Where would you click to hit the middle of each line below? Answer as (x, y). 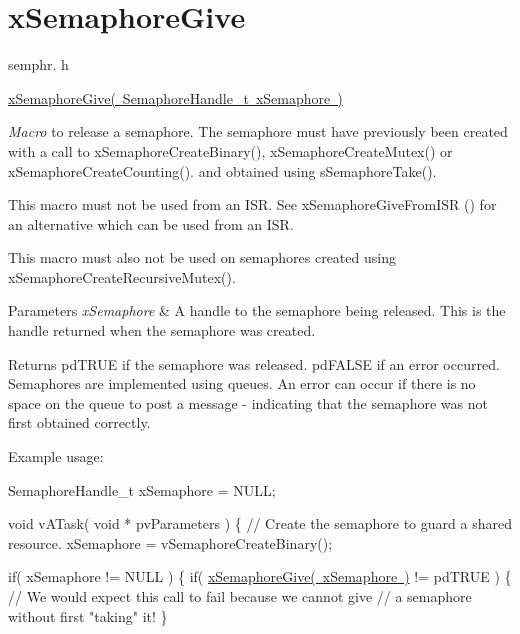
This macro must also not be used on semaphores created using (202, 257)
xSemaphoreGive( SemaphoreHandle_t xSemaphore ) (175, 97)
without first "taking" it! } (88, 615)
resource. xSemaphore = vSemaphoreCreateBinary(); (170, 542)
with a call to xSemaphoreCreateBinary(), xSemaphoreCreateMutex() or (230, 150)
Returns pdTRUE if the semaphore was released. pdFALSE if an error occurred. (254, 363)
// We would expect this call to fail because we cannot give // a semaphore (240, 596)
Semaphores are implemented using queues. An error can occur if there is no (242, 383)
